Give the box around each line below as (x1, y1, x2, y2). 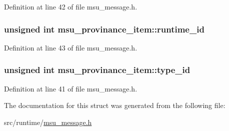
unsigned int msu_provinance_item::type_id (4, 63, 190, 76)
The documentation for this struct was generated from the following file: (4, 100, 225, 110)
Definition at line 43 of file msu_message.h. (4, 42, 137, 52)
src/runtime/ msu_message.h (4, 116, 92, 127)
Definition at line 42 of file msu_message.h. (4, 1, 137, 11)
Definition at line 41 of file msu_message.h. (4, 83, 137, 93)
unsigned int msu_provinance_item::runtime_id (4, 22, 204, 35)
